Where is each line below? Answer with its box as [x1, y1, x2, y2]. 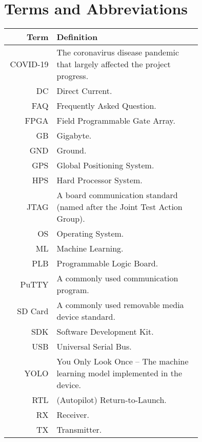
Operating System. [56, 227, 124, 240]
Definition [56, 31, 98, 43]
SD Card [17, 304, 49, 317]
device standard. [56, 311, 115, 323]
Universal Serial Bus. [56, 340, 132, 353]
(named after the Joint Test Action [56, 201, 183, 213]
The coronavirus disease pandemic [56, 46, 179, 59]
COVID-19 [10, 58, 49, 70]
